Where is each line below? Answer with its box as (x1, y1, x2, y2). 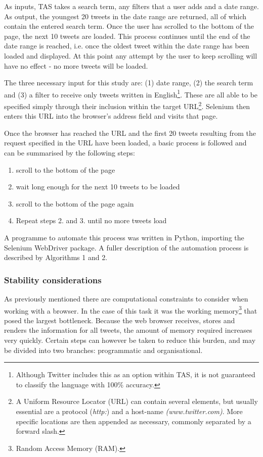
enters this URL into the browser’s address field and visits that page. (4, 111, 218, 121)
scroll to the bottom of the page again (16, 198, 134, 209)
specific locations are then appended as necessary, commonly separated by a (16, 416, 251, 426)
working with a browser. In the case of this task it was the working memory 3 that (4, 303, 257, 316)
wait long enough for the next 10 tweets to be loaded (16, 181, 180, 192)
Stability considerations (4, 273, 102, 286)
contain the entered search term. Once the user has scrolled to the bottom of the (4, 21, 254, 31)
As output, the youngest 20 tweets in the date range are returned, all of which (4, 11, 247, 21)
